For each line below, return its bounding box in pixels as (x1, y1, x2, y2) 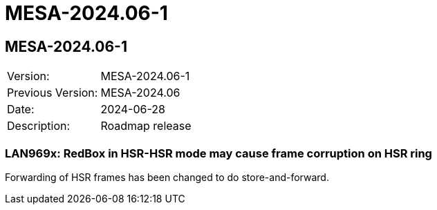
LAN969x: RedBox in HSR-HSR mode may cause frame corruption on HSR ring (5, 146, 432, 160)
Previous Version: (7, 86, 98, 100)
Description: (7, 119, 71, 133)
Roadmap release (100, 119, 192, 133)
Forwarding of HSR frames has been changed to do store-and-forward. (5, 171, 329, 183)
